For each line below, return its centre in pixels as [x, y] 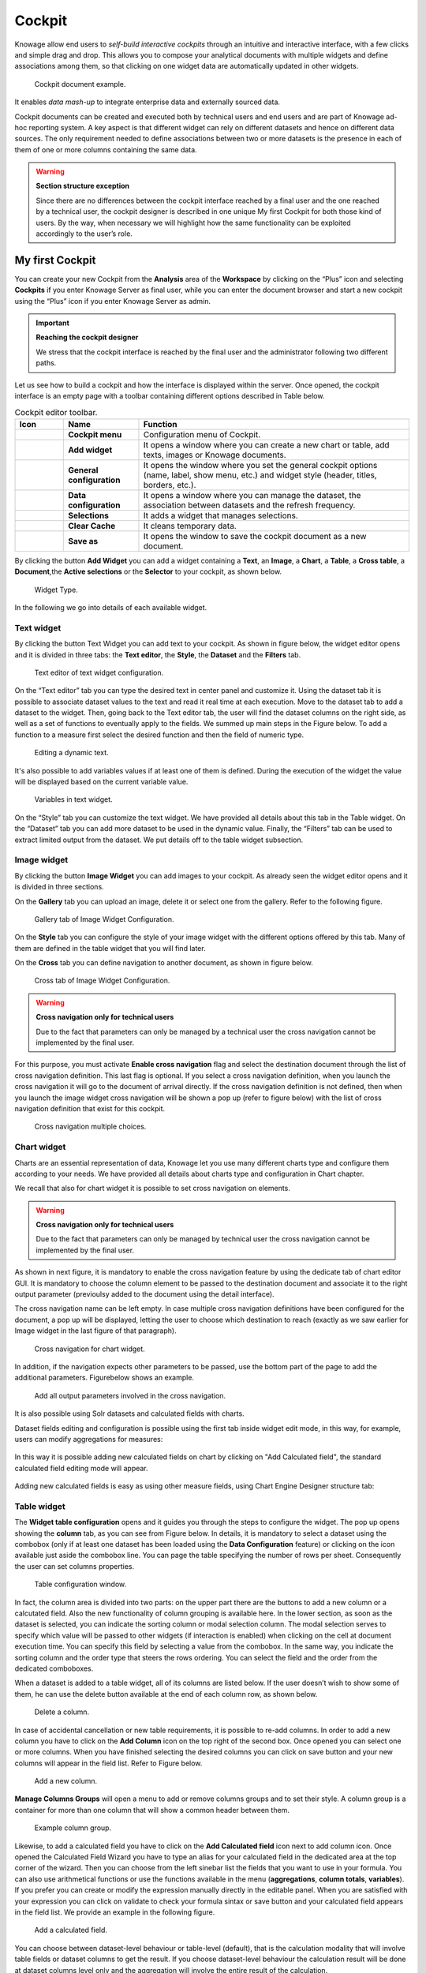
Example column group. [73, 1828]
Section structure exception [83, 186]
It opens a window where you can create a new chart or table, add [266, 444]
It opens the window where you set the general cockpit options [260, 465]
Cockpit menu [95, 434]
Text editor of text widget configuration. [99, 672]
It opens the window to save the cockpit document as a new [255, 536]
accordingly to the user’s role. [84, 234]
